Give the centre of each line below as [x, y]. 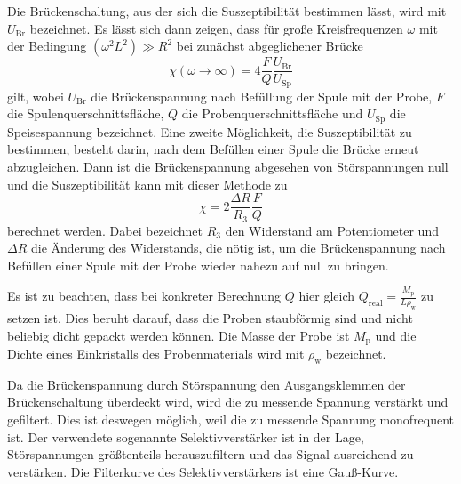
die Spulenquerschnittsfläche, [86, 113]
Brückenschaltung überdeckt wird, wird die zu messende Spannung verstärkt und [228, 402]
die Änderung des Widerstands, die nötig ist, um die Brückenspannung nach [238, 248]
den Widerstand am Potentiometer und [332, 230]
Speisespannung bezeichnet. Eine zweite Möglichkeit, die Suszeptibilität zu [210, 131]
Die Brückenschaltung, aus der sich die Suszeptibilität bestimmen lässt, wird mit [227, 11]
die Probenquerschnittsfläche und [272, 113]
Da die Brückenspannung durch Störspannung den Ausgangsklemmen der [207, 384]
